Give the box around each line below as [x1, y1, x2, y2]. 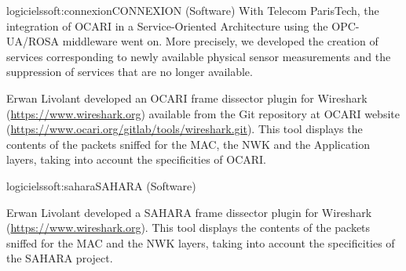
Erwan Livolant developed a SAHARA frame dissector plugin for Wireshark [6, 204, 372, 220]
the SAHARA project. [6, 250, 113, 266]
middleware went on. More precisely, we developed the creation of [62, 33, 379, 49]
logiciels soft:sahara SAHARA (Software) [6, 177, 196, 193]
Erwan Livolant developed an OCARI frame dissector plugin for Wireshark [6, 89, 368, 106]
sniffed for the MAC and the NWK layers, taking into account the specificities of [6, 234, 395, 251]
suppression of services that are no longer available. [6, 63, 253, 80]
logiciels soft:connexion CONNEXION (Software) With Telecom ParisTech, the [6, 2, 379, 18]
